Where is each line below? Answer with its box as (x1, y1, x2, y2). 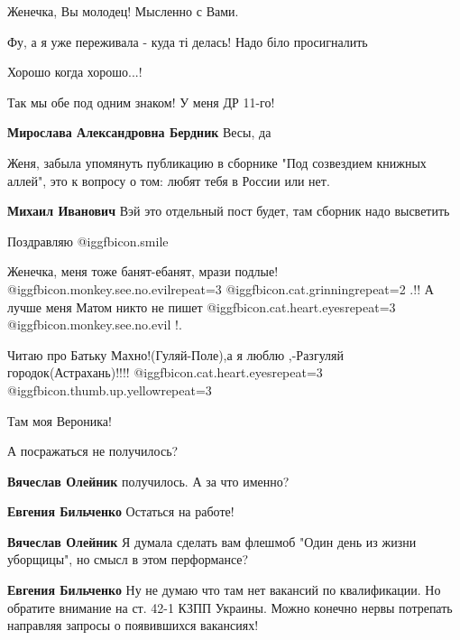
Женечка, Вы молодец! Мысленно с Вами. (7, 2, 239, 20)
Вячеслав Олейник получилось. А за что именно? (7, 471, 290, 490)
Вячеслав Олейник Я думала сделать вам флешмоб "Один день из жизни (7, 532, 417, 551)
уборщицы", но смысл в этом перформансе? (7, 550, 249, 569)
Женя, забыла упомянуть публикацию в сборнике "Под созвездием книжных (7, 153, 427, 172)
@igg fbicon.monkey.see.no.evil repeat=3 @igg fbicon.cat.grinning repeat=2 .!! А (7, 279, 434, 298)
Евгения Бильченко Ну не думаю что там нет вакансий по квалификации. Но (7, 580, 441, 599)
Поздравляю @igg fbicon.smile (7, 231, 169, 250)
